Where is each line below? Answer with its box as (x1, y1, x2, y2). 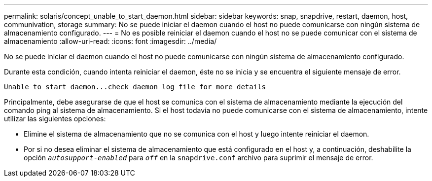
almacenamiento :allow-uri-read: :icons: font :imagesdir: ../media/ (4, 37, 217, 45)
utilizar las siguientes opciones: (4, 114, 106, 123)
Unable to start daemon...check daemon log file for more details (4, 83, 266, 91)
